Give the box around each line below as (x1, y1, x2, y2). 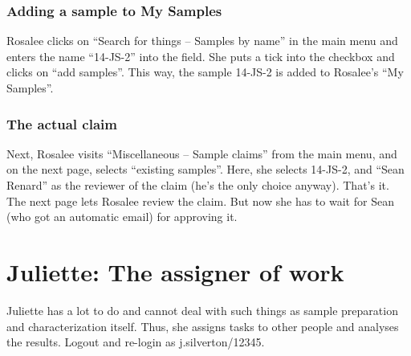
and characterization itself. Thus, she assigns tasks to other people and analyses (6, 317, 399, 334)
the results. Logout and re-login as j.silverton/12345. (6, 333, 265, 350)
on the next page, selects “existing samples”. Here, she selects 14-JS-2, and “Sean (6, 161, 405, 178)
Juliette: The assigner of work (6, 255, 344, 288)
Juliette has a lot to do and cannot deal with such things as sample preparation (6, 301, 398, 318)
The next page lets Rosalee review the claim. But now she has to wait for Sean (6, 192, 394, 209)
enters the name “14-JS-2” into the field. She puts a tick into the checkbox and (6, 47, 395, 64)
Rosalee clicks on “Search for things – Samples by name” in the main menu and (6, 32, 398, 49)
